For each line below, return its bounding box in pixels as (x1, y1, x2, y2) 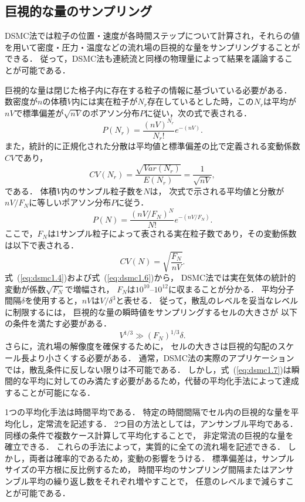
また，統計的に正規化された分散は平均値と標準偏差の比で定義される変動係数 (5, 140, 300, 152)
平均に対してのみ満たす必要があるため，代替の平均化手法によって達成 (29, 375, 299, 387)
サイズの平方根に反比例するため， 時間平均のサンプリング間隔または (5, 463, 270, 476)
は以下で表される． (5, 238, 79, 251)
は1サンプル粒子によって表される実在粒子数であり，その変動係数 (48, 227, 297, 240)
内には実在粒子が (72, 95, 138, 107)
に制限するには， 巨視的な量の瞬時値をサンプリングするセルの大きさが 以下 (5, 305, 297, 318)
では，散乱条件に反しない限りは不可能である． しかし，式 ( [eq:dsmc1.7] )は (5, 363, 292, 375)
